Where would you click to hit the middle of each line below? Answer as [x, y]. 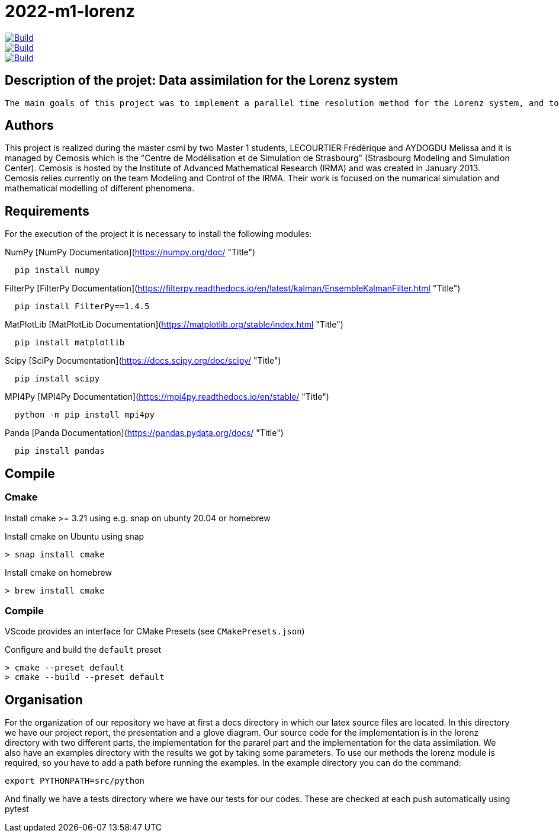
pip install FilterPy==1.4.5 [82, 307]
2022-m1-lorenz [70, 11]
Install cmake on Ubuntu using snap [75, 536]
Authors [29, 126]
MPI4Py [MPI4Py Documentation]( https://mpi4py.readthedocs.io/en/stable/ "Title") [167, 397]
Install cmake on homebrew [58, 572]
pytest [17, 809]
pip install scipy [57, 379]
